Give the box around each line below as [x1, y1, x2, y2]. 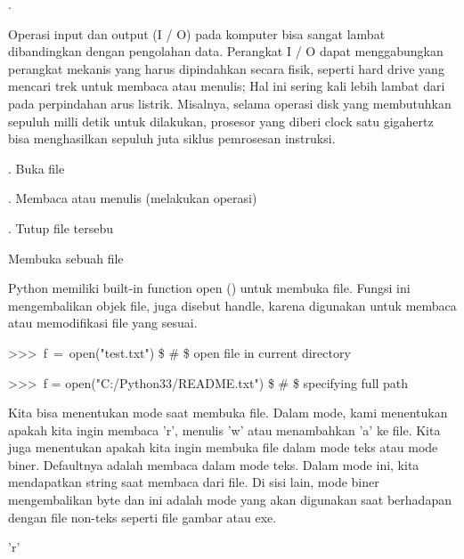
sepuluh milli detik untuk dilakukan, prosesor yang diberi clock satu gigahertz [8, 111, 434, 130]
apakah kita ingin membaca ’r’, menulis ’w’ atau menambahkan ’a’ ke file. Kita [8, 420, 441, 439]
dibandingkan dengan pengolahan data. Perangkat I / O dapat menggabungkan [8, 42, 444, 61]
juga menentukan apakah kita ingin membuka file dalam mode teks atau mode [8, 438, 438, 457]
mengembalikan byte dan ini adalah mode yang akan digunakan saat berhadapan [8, 490, 452, 509]
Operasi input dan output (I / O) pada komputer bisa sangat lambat [8, 24, 386, 43]
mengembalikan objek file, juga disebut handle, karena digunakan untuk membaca [8, 296, 457, 314]
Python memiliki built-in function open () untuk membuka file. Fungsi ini [8, 279, 411, 297]
